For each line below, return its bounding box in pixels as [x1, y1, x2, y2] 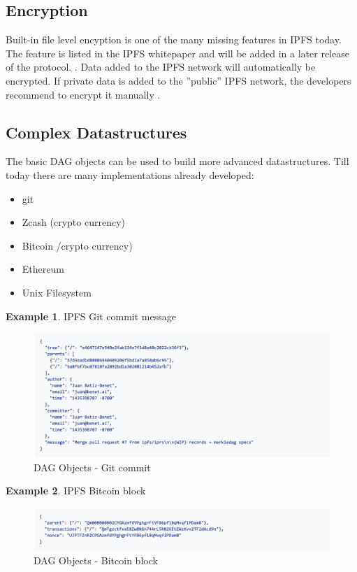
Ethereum [22, 262, 64, 276]
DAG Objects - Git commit [34, 459, 151, 474]
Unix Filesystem [22, 285, 92, 299]
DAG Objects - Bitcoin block [34, 552, 158, 567]
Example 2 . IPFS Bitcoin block [6, 483, 146, 498]
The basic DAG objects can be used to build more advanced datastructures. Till [6, 154, 349, 169]
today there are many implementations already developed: [6, 167, 254, 182]
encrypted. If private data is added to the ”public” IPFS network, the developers [6, 73, 351, 87]
